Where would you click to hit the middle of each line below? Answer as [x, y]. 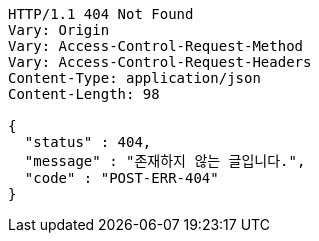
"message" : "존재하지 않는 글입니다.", [165, 161]
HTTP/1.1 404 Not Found [101, 14]
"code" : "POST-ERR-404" [121, 178]
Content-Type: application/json [134, 78]
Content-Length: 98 [84, 94]
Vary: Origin [59, 30]
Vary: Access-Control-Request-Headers [160, 62]
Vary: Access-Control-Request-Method [156, 46]
